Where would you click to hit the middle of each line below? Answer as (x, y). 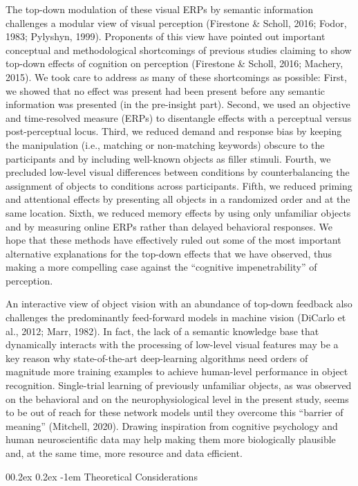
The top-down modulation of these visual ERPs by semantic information (160, 9)
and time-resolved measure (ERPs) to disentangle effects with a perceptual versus (179, 117)
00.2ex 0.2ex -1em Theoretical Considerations (102, 476)
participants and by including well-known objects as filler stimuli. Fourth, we (168, 158)
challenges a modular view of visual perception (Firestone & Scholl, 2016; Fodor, (176, 22)
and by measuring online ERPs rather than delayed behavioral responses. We (169, 226)
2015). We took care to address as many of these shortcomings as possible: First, (176, 76)
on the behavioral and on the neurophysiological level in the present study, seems (177, 398)
